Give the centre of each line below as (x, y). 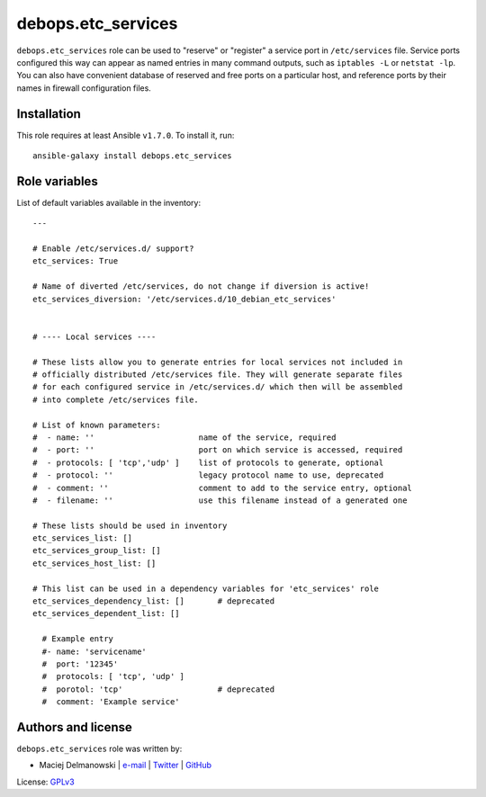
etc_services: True (76, 261)
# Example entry (78, 639)
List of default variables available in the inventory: (109, 202)
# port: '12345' (80, 664)
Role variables (57, 181)
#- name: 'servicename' (94, 651)
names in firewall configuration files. (84, 88)
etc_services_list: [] (83, 538)
